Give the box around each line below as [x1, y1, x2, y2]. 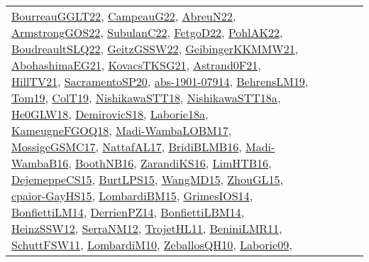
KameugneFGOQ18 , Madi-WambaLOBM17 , [11, 122, 232, 138]
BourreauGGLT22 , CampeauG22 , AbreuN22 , [11, 8, 236, 24]
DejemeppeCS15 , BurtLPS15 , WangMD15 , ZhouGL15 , [11, 171, 283, 187]
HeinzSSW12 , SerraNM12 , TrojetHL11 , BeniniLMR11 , [11, 220, 282, 236]
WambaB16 [11, 155, 69, 171]
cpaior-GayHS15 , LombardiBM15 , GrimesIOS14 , [11, 187, 253, 204]
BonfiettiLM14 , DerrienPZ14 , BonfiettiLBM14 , [11, 204, 244, 220]
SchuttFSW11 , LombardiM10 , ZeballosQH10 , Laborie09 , [11, 236, 292, 253]
